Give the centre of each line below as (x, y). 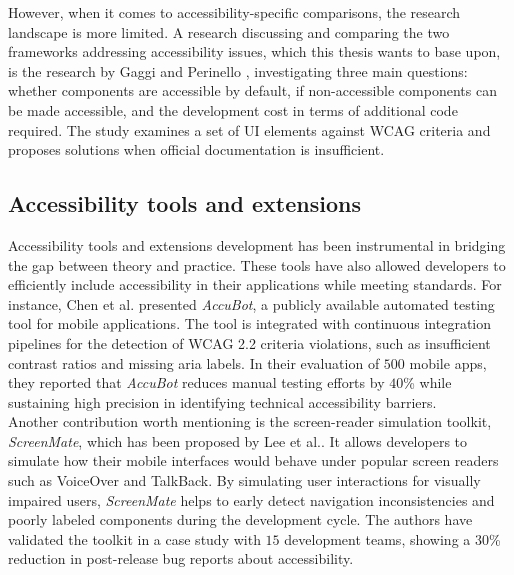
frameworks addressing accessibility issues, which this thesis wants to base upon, (254, 51)
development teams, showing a (377, 538)
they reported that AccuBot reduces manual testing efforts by (196, 382)
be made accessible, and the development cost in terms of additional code (233, 109)
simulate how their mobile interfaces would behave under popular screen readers (253, 460)
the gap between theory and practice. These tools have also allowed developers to (257, 264)
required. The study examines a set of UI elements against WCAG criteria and (249, 129)
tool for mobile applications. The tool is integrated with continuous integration (249, 323)
